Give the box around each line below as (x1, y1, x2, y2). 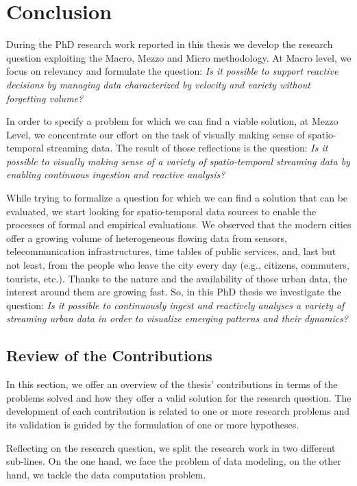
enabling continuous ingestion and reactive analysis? (6, 167, 225, 182)
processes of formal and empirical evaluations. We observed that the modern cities (6, 217, 352, 232)
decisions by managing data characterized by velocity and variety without (6, 77, 310, 91)
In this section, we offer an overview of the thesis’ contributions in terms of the (6, 377, 338, 391)
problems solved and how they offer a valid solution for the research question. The (6, 390, 352, 404)
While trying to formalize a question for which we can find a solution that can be (6, 191, 348, 205)
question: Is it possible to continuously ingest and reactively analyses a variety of (6, 297, 345, 312)
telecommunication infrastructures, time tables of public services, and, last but (6, 244, 336, 258)
